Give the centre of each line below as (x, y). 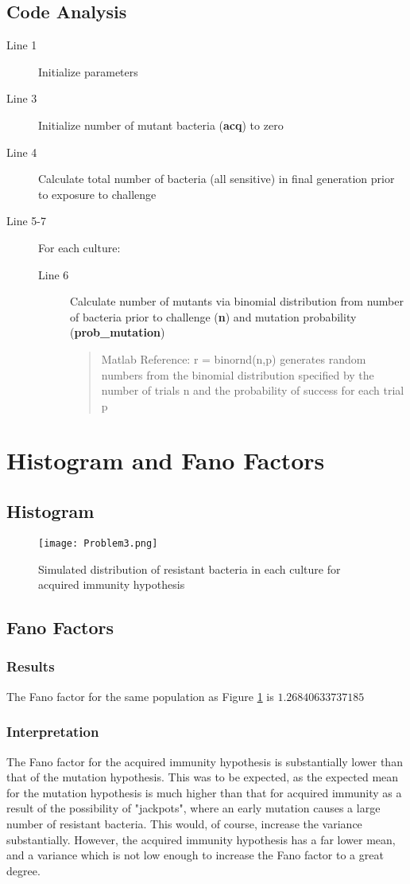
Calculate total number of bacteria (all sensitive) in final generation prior (217, 179)
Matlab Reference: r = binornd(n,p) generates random (234, 358)
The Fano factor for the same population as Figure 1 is (140, 696)
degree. (23, 870)
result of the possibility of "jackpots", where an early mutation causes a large (193, 808)
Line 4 (22, 152)
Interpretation (53, 732)
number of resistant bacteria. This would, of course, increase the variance (184, 823)
